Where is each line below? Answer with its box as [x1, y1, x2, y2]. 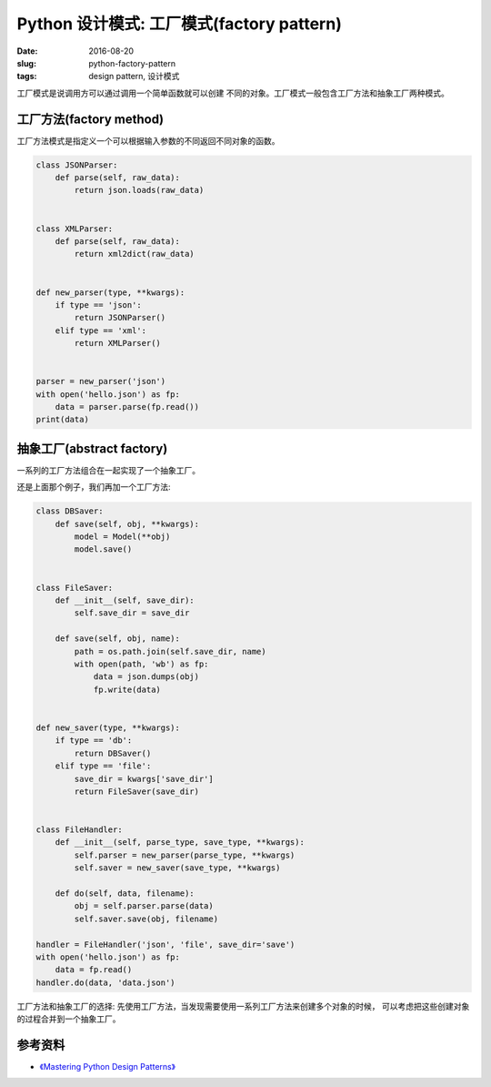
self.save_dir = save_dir [74, 608, 190, 618]
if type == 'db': [55, 736, 133, 746]
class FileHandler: [35, 825, 123, 835]
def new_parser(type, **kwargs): [35, 287, 185, 298]
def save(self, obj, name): [55, 634, 181, 644]
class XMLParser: [35, 223, 114, 234]
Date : [16, 46, 38, 56]
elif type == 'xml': [55, 325, 147, 336]
